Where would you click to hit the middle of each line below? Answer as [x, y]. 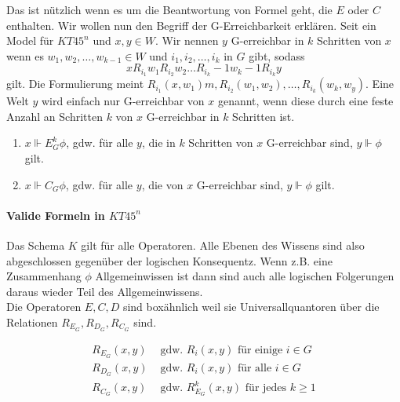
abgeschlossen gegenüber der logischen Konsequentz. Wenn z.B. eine [169, 260]
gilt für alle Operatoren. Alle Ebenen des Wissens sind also [223, 245]
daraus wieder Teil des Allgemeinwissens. [105, 291]
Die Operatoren [44, 307]
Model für [30, 40]
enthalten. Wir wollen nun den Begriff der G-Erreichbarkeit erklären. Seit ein [191, 25]
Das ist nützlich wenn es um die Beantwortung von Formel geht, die [169, 9]
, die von [162, 184]
